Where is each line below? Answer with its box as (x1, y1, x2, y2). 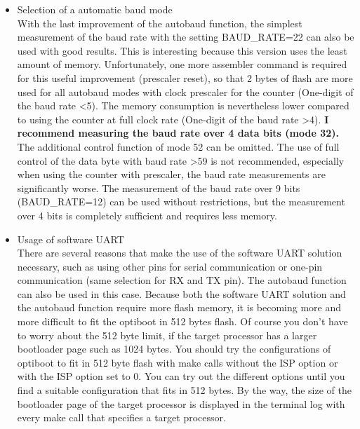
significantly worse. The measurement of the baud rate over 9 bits (17, 180, 300, 195)
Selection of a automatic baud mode (17, 2, 173, 16)
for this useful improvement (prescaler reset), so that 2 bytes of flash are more (17, 70, 353, 85)
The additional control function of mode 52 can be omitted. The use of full (17, 139, 340, 154)
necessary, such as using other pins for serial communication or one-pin (17, 259, 323, 273)
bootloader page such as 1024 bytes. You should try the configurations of (17, 341, 331, 356)
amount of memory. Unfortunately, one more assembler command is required (17, 57, 347, 71)
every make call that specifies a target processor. (17, 410, 226, 425)
